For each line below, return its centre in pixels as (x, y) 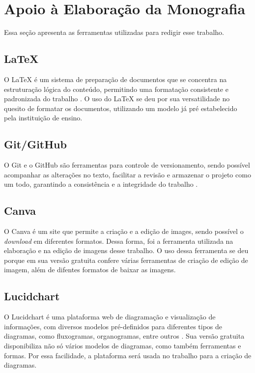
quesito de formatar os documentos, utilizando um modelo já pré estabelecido (121, 108)
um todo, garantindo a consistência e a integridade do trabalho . (101, 184)
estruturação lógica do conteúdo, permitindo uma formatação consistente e (116, 89)
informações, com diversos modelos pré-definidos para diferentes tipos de (113, 326)
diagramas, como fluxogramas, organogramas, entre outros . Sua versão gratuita (124, 336)
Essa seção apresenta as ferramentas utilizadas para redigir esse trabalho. (114, 32)
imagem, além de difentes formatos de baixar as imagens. (90, 270)
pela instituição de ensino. (43, 118)
